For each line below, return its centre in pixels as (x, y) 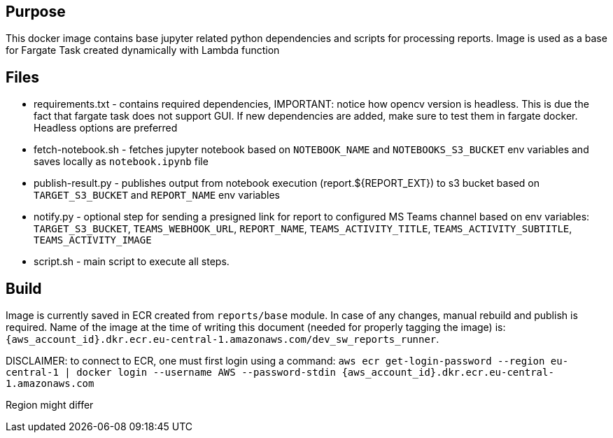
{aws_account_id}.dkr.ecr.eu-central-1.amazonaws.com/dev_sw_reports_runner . (223, 339)
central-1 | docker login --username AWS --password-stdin (171, 373)
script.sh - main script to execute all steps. (132, 262)
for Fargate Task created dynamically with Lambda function (143, 50)
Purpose (36, 12)
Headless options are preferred (106, 128)
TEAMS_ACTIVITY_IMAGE (93, 240)
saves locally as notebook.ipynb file (121, 162)
